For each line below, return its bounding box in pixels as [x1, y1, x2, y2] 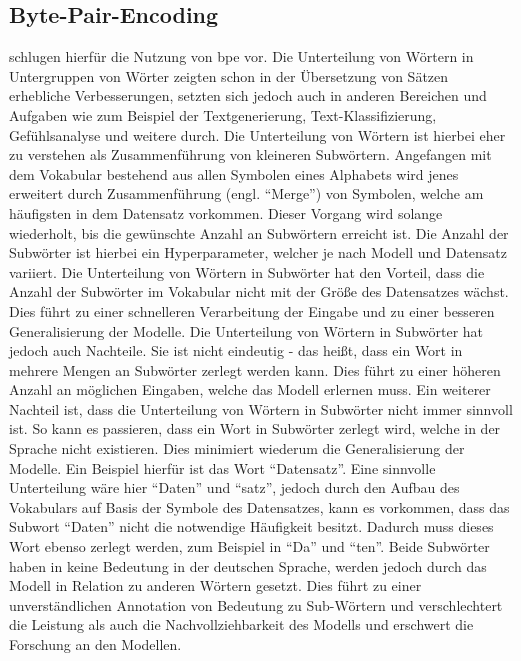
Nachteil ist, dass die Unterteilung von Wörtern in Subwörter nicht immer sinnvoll [9, 398, 513, 419]
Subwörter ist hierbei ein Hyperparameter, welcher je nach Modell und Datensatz [9, 242, 508, 263]
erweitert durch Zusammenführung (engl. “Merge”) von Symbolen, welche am [9, 183, 484, 204]
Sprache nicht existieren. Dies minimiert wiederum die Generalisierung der [9, 438, 465, 459]
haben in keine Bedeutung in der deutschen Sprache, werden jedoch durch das [9, 555, 487, 576]
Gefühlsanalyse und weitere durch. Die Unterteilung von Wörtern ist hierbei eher [9, 124, 506, 145]
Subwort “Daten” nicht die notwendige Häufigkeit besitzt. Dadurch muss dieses [9, 516, 494, 537]
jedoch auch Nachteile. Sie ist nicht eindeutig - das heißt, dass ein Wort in [9, 340, 463, 361]
